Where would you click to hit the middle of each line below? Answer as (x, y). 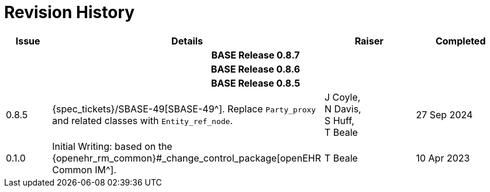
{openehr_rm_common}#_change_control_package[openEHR (187, 158)
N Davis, (343, 109)
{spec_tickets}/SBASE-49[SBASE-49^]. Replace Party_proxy (184, 109)
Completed (460, 41)
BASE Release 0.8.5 (256, 83)
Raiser (369, 41)
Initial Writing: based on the (112, 146)
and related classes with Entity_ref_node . (142, 120)
